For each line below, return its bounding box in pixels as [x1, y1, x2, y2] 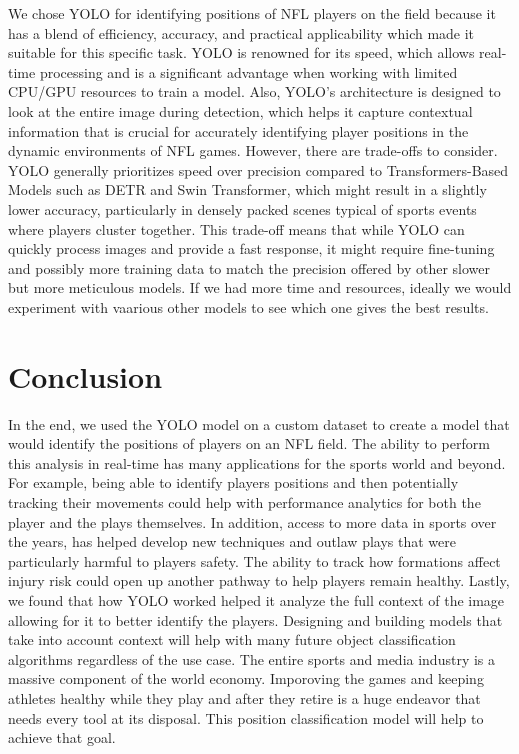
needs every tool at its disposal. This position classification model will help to [8, 707, 484, 728]
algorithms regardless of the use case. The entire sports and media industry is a [8, 648, 496, 669]
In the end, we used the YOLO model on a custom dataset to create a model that [8, 413, 510, 434]
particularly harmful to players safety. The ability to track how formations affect [8, 550, 501, 571]
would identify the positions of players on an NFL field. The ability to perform [8, 433, 490, 454]
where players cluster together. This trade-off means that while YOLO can [8, 218, 465, 239]
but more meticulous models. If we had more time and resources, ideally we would [8, 277, 512, 298]
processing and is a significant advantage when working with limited [39, 61, 458, 82]
